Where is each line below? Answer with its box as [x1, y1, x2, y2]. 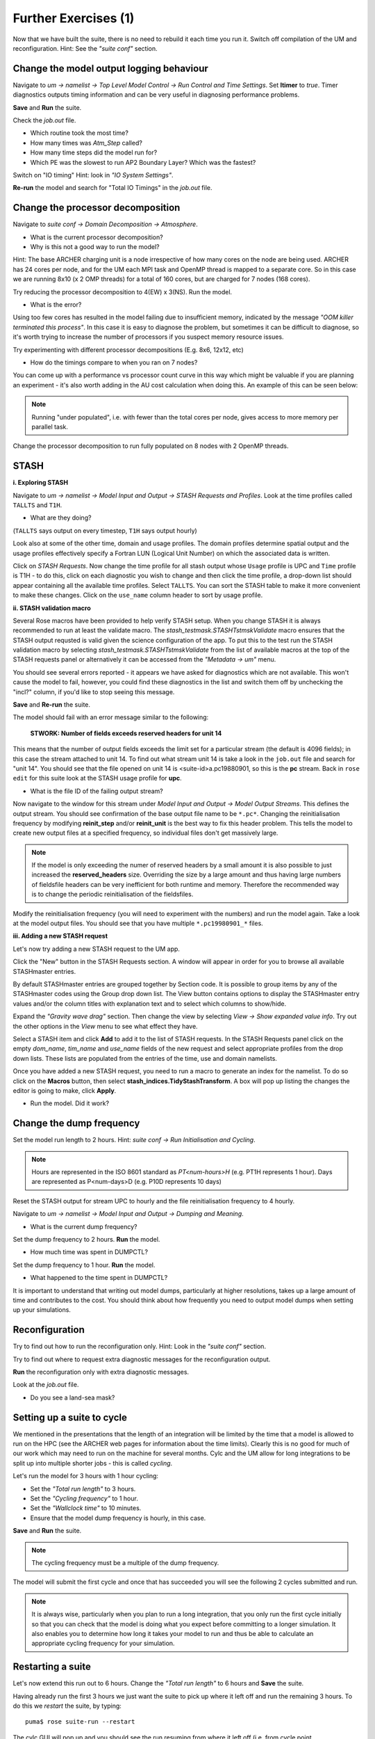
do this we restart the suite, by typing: [12, 1701, 122, 1710]
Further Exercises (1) [12, 10, 135, 26]
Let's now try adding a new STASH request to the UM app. [12, 945, 181, 953]
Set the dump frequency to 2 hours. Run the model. [12, 1235, 160, 1243]
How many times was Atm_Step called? [30, 138, 142, 147]
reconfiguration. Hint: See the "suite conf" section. [12, 44, 158, 52]
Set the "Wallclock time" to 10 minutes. [30, 1504, 142, 1512]
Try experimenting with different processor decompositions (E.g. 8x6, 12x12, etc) [12, 345, 244, 354]
